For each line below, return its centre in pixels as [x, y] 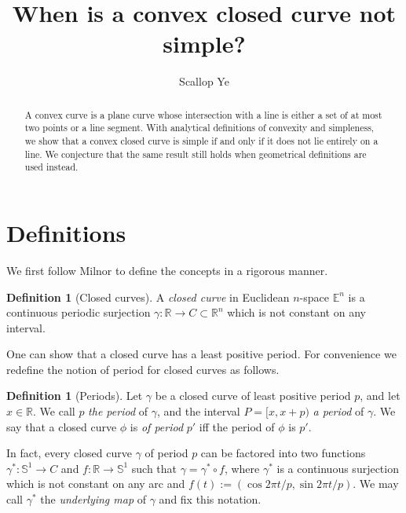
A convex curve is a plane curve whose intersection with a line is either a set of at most [203, 114]
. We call [54, 411]
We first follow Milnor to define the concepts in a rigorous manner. [167, 270]
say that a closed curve [62, 426]
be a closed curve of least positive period [253, 396]
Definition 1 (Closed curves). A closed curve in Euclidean [148, 297]
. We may [376, 484]
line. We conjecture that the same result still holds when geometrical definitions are [196, 154]
